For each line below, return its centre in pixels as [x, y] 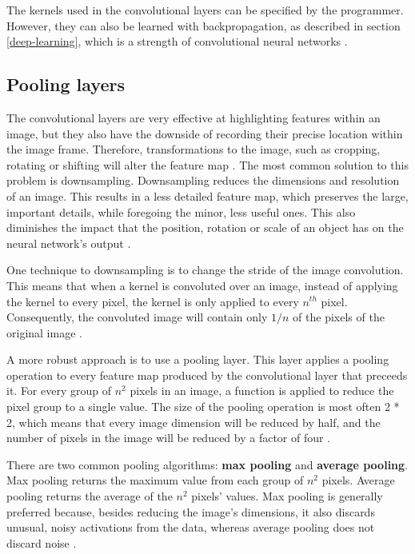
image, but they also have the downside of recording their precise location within [205, 133]
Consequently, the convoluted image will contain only [137, 317]
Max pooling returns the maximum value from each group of [155, 480]
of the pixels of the [339, 317]
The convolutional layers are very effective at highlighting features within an [194, 117]
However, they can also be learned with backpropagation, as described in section [204, 25]
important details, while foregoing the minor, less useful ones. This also [181, 211]
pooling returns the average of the [90, 496]
